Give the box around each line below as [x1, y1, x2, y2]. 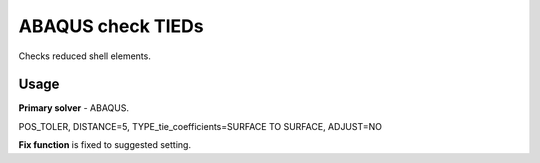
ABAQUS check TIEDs [18, 15, 204, 37]
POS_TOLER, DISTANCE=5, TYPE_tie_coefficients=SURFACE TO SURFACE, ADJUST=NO [18, 120, 383, 132]
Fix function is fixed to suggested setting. [18, 139, 192, 151]
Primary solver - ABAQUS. [18, 102, 130, 114]
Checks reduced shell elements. [18, 50, 152, 62]
